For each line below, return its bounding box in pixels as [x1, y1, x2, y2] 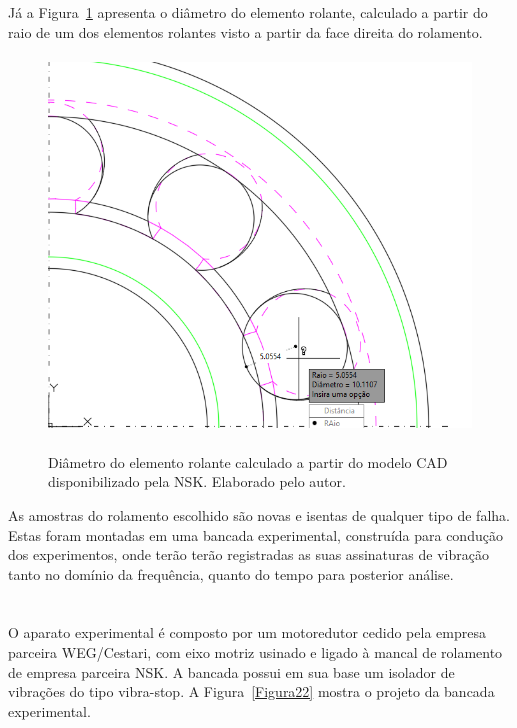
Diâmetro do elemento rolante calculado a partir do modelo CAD [48, 451, 448, 472]
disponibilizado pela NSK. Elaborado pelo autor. [48, 471, 346, 492]
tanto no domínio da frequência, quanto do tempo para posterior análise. [8, 563, 454, 584]
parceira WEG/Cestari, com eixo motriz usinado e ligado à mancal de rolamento [8, 642, 503, 663]
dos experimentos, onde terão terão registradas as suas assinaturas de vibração [8, 544, 489, 565]
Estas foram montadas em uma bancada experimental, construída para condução [8, 524, 503, 545]
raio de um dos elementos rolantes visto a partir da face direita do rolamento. [8, 21, 483, 42]
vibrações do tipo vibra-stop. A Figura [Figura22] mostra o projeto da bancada [8, 681, 495, 702]
